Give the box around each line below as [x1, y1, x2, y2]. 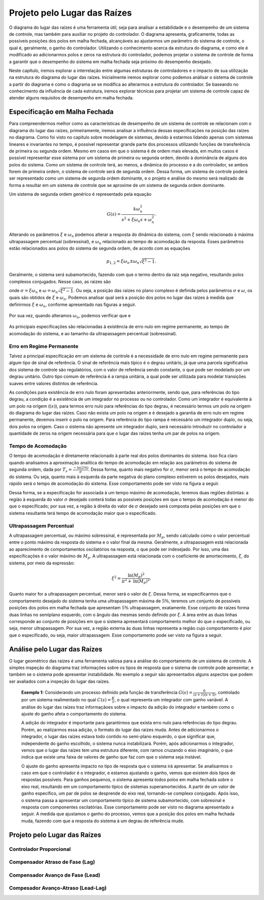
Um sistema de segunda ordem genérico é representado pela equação [9, 191, 152, 197]
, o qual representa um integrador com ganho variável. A [114, 696, 228, 702]
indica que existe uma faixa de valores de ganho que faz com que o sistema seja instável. [21, 754, 202, 760]
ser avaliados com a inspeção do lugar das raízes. [9, 678, 110, 684]
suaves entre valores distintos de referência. [9, 380, 99, 386]
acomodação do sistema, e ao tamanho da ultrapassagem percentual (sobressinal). [9, 330, 177, 336]
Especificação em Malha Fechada [9, 108, 114, 116]
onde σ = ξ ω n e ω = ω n [9, 288, 58, 295]
